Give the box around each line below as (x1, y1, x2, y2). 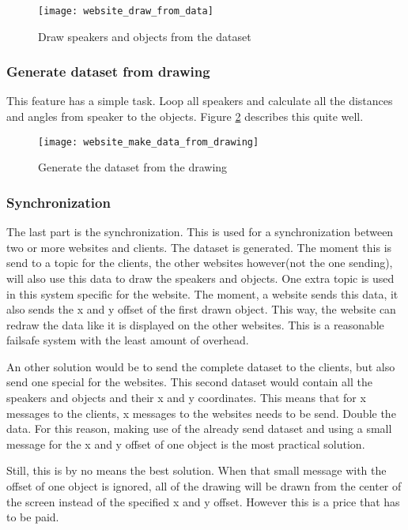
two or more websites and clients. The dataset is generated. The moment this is (6, 239, 392, 255)
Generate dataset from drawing (6, 62, 210, 81)
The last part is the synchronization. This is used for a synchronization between (6, 224, 394, 240)
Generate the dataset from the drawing (38, 159, 228, 175)
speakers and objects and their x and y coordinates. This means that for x (6, 389, 366, 406)
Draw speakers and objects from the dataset (38, 28, 251, 44)
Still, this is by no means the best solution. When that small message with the (6, 462, 387, 479)
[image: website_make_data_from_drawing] (38, 136, 259, 148)
